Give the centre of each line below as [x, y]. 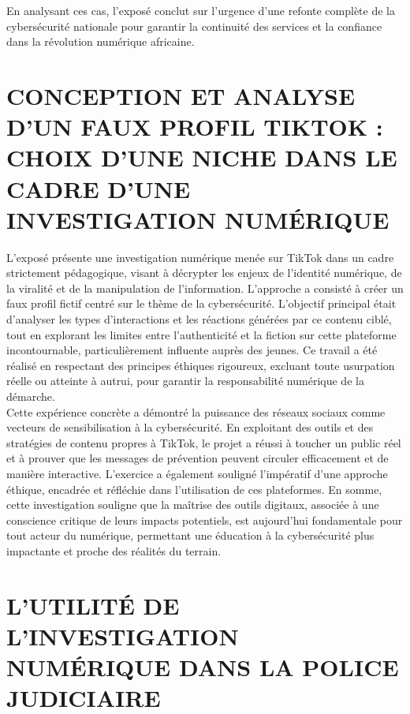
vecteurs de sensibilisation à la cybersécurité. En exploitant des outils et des [190, 427]
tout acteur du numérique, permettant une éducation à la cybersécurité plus [190, 535]
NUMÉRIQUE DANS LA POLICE [203, 667]
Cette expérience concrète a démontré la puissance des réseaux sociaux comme [196, 411]
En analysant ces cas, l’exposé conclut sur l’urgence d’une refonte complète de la [201, 10]
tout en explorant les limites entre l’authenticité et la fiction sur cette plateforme [201, 334]
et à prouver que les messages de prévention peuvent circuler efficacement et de [198, 458]
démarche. [31, 396]
